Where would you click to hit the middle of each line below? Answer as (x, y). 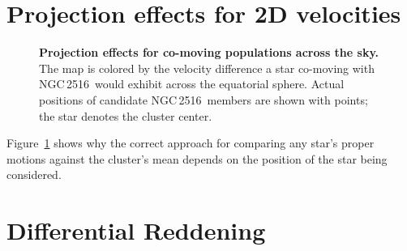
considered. (34, 174)
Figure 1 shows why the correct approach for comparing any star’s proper (191, 143)
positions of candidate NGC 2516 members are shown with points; (203, 99)
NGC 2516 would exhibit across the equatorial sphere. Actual (192, 84)
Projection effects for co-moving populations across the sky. (209, 52)
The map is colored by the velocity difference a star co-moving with (207, 68)
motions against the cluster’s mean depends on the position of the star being (197, 158)
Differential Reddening (136, 230)
